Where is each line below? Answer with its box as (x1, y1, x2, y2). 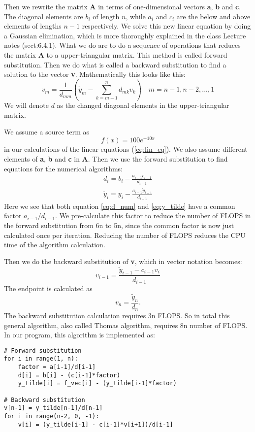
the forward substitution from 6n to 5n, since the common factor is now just (4, 220, 234, 231)
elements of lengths (4, 21, 62, 31)
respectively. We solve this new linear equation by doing (82, 21, 251, 31)
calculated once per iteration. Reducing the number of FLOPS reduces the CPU (4, 230, 246, 240)
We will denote (4, 100, 49, 110)
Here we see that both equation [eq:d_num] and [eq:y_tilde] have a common (4, 200, 235, 211)
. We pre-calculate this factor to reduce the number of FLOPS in (55, 210, 251, 221)
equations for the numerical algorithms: (4, 163, 123, 173)
